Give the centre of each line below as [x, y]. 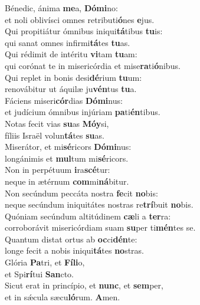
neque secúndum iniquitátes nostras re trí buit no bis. [99, 204]
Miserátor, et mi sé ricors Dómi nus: [68, 147]
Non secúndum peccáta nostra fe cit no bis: [81, 193]
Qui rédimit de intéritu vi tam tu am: [71, 54]
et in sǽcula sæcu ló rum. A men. [63, 296]
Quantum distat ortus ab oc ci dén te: [71, 239]
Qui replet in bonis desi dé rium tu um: [73, 77]
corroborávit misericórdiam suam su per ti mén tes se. [100, 227]
